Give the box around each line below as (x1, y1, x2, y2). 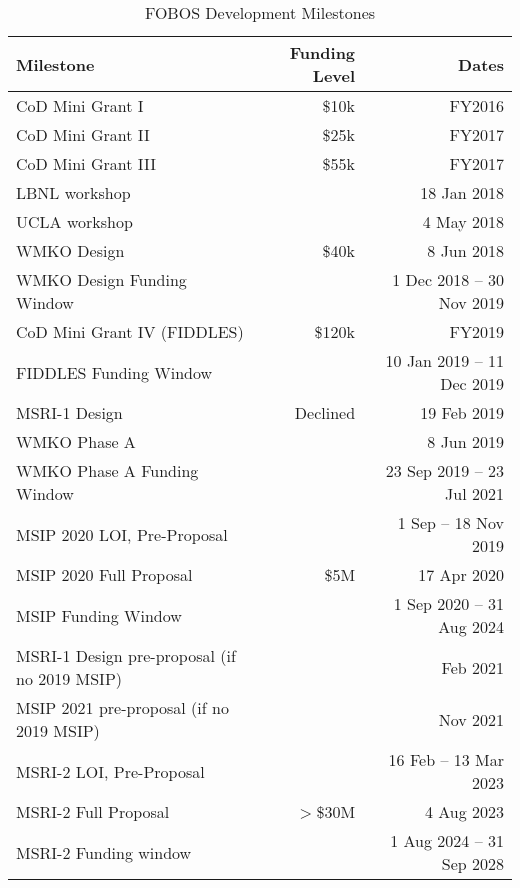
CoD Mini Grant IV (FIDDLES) (16, 320, 244, 343)
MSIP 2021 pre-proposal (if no (16, 696, 229, 719)
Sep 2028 (441, 852, 504, 875)
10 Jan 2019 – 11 (385, 349, 504, 372)
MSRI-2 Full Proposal (16, 800, 170, 823)
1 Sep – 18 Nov (397, 511, 504, 534)
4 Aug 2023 (424, 800, 504, 823)
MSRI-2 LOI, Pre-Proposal (16, 759, 205, 783)
